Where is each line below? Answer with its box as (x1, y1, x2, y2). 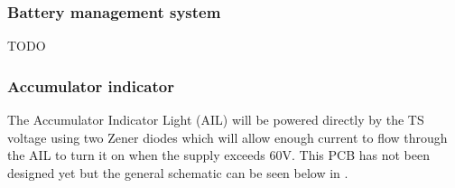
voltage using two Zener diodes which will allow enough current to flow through (7, 127, 448, 146)
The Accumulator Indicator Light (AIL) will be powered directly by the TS (7, 110, 424, 129)
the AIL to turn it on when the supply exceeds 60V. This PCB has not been (7, 146, 430, 164)
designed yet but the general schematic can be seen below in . (7, 163, 348, 182)
